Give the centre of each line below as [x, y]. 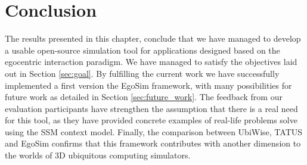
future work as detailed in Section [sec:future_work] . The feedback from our [144, 97]
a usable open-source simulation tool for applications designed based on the [142, 50]
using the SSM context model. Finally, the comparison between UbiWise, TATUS [154, 131]
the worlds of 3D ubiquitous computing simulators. [98, 155]
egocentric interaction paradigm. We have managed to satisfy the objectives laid [151, 62]
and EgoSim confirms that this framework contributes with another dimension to [153, 143]
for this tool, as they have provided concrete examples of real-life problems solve [151, 120]
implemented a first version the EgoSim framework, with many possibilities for [148, 85]
